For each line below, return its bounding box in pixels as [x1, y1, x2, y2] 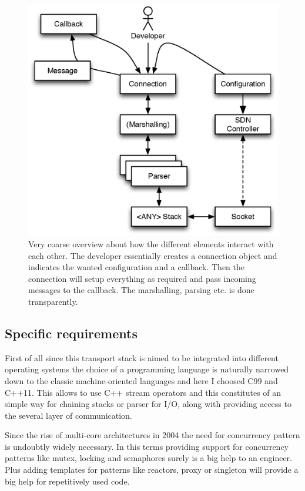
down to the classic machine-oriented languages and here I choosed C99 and [5, 374, 278, 386]
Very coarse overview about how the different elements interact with [28, 237, 274, 250]
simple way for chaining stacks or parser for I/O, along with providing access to [5, 398, 291, 410]
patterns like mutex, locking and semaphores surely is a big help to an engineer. [5, 452, 292, 464]
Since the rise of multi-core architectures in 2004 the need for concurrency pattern [5, 429, 300, 441]
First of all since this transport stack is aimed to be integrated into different [5, 351, 279, 364]
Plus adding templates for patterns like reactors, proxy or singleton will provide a [5, 463, 299, 476]
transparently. [28, 295, 78, 307]
